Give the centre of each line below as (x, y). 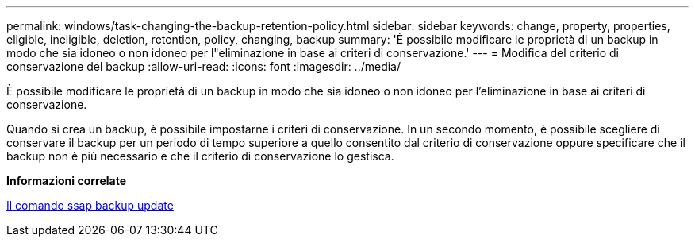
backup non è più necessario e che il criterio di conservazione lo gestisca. (200, 156)
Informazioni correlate (67, 181)
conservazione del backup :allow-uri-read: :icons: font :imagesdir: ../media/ (204, 66)
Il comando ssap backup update (90, 205)
